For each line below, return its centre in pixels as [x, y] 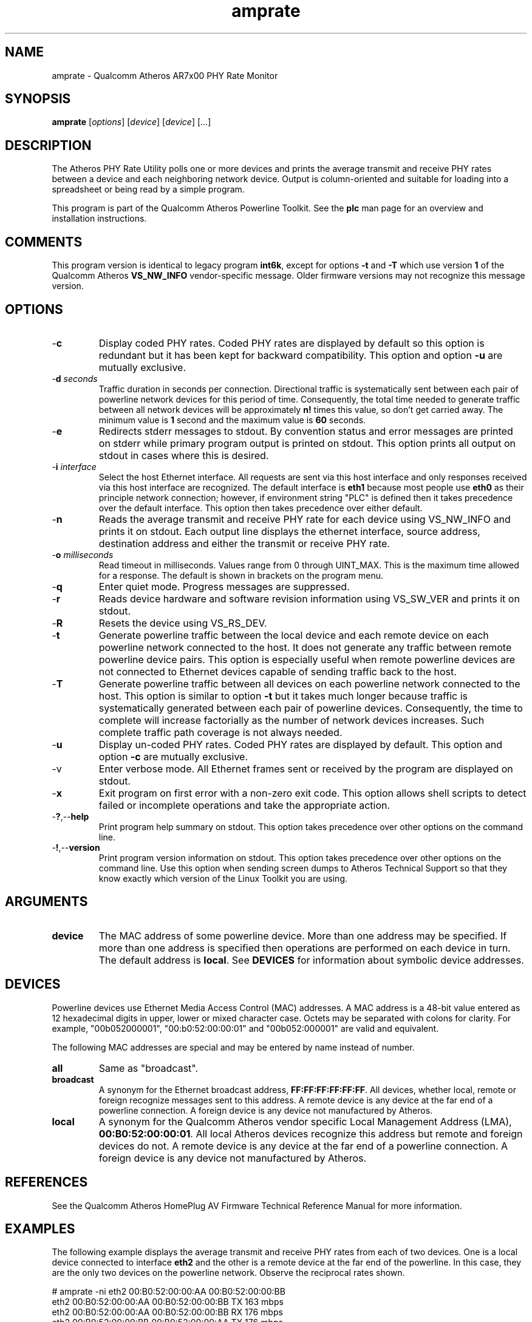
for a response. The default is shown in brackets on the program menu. [241, 575]
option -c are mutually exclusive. [173, 756]
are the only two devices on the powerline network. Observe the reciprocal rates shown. [228, 1273]
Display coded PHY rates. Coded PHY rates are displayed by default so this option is [292, 343]
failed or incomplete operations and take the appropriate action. [244, 805]
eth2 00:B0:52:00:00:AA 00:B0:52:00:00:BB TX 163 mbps [168, 1302]
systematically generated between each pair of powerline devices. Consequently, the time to [311, 708]
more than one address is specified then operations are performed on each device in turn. [305, 948]
